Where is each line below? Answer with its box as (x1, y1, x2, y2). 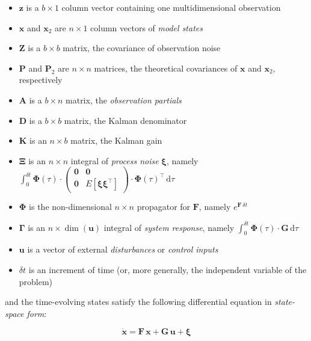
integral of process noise (70, 154, 159, 167)
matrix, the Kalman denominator (64, 114, 187, 126)
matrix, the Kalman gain (70, 134, 162, 147)
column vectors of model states (90, 21, 203, 34)
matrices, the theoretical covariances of (94, 61, 238, 74)
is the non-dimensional (29, 200, 112, 213)
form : (26, 307, 47, 319)
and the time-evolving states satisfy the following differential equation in (5, 295, 272, 308)
